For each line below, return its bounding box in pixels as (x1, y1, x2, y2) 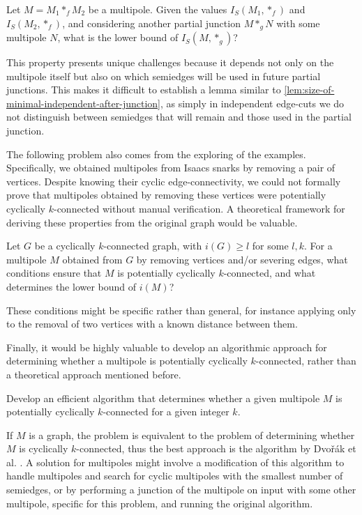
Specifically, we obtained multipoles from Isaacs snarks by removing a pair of (6, 160, 335, 175)
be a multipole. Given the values (88, 2, 227, 16)
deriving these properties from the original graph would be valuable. (6, 215, 298, 229)
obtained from (62, 252, 123, 266)
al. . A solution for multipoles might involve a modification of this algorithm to (6, 454, 345, 469)
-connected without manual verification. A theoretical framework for (53, 201, 345, 215)
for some (252, 238, 289, 253)
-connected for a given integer (103, 404, 229, 419)
